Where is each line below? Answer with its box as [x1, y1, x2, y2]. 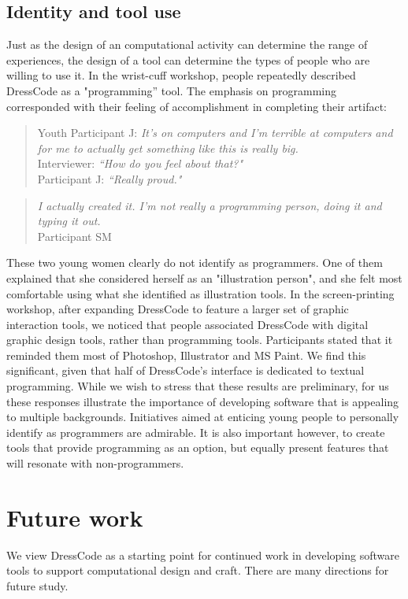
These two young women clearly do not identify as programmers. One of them [6, 254, 383, 271]
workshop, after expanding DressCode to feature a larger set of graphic [6, 301, 349, 317]
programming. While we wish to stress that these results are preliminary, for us [6, 378, 389, 394]
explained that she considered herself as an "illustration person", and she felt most [6, 269, 402, 286]
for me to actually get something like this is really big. [37, 139, 299, 156]
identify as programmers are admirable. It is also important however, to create [6, 423, 385, 440]
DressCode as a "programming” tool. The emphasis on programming [6, 82, 336, 98]
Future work [6, 501, 143, 533]
